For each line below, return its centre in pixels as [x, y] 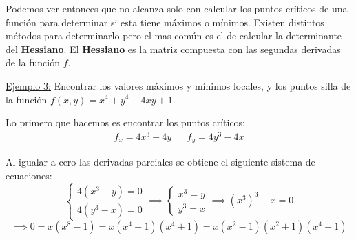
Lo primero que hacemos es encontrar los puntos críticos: [126, 122]
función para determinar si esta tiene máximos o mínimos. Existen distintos [165, 22]
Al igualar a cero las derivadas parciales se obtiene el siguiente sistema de [160, 162]
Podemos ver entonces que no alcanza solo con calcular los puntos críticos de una [177, 8]
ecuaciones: [29, 175]
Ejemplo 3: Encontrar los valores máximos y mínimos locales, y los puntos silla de [178, 85]
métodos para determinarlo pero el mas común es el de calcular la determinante [174, 36]
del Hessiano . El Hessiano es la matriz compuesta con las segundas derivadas [173, 49]
